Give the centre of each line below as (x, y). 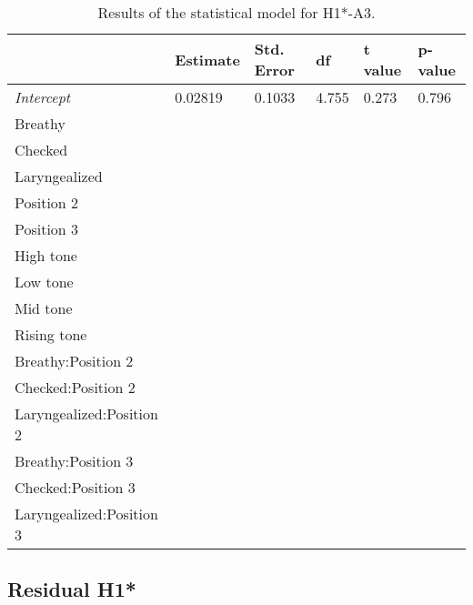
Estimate (207, 59)
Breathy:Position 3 (74, 461)
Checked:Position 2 (75, 387)
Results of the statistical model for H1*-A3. (236, 12)
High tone (46, 255)
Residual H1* (72, 589)
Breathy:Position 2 (74, 361)
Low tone (44, 282)
